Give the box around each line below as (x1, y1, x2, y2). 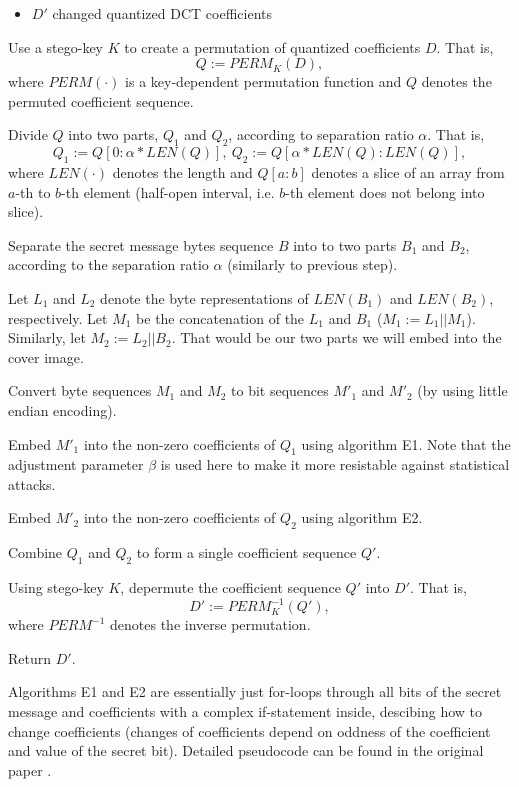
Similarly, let (8, 327, 86, 348)
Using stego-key (8, 577, 104, 598)
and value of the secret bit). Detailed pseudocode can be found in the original (8, 740, 484, 761)
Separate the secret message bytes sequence (8, 234, 274, 255)
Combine (8, 542, 63, 563)
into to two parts (293, 234, 397, 255)
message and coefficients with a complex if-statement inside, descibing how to (8, 700, 483, 721)
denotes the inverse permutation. (110, 614, 311, 635)
